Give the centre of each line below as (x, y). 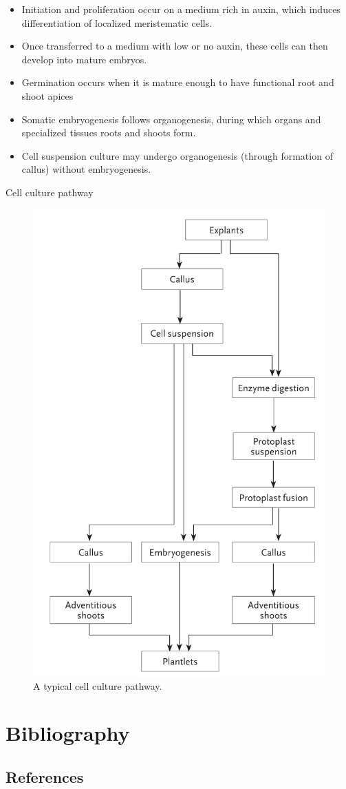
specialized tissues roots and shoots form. (109, 133)
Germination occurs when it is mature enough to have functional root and (178, 82)
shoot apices (47, 95)
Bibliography (68, 733)
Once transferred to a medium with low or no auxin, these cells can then (175, 46)
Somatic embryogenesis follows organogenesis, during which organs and (171, 119)
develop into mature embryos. (84, 59)
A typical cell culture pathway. (98, 685)
